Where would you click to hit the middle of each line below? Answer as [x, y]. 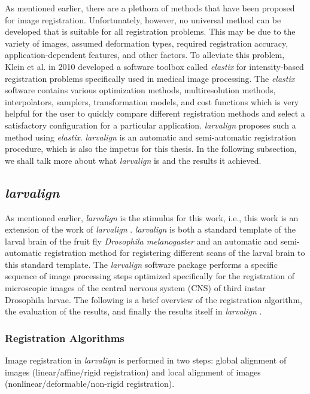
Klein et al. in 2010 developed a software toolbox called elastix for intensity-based [154, 66]
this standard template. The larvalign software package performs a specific [141, 264]
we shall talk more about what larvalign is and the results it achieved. [133, 160]
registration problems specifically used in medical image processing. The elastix [150, 78]
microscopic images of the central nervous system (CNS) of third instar [135, 288]
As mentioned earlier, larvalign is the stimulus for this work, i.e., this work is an [152, 217]
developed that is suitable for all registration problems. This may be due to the [150, 31]
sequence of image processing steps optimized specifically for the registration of [150, 276]
